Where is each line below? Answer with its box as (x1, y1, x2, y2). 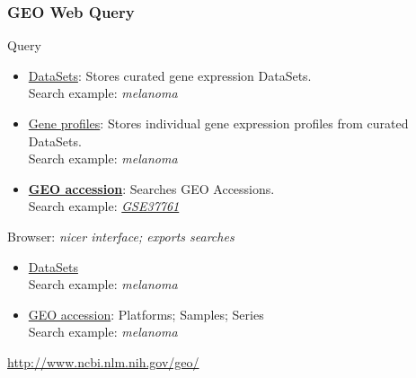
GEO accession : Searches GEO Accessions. (28, 179, 275, 198)
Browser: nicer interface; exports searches (7, 226, 235, 245)
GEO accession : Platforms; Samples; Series (28, 304, 264, 323)
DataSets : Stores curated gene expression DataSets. (28, 66, 312, 84)
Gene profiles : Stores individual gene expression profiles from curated (28, 114, 409, 132)
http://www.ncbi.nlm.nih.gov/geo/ (7, 352, 199, 371)
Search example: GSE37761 (28, 197, 180, 215)
